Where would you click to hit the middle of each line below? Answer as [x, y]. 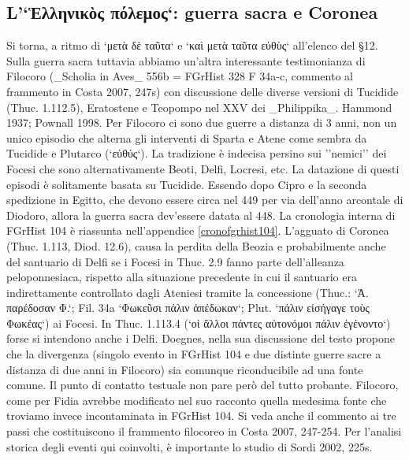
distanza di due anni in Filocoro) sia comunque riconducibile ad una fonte [185, 369]
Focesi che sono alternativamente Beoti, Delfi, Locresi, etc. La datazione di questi [203, 168]
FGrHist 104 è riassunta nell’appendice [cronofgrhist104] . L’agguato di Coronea [198, 230]
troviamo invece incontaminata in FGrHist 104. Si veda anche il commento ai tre [201, 415]
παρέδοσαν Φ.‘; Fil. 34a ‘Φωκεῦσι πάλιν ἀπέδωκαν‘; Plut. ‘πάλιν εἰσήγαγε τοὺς [188, 308]
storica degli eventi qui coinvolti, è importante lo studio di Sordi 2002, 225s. [190, 446]
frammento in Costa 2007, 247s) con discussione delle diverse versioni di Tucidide [203, 91]
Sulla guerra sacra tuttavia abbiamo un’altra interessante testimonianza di [186, 60]
